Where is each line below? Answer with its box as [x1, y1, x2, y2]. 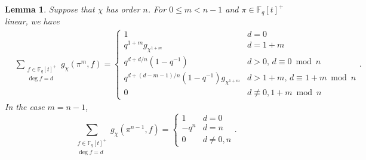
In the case [5, 101, 45, 113]
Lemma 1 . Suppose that [5, 3, 95, 15]
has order [106, 3, 140, 15]
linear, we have [5, 15, 60, 27]
